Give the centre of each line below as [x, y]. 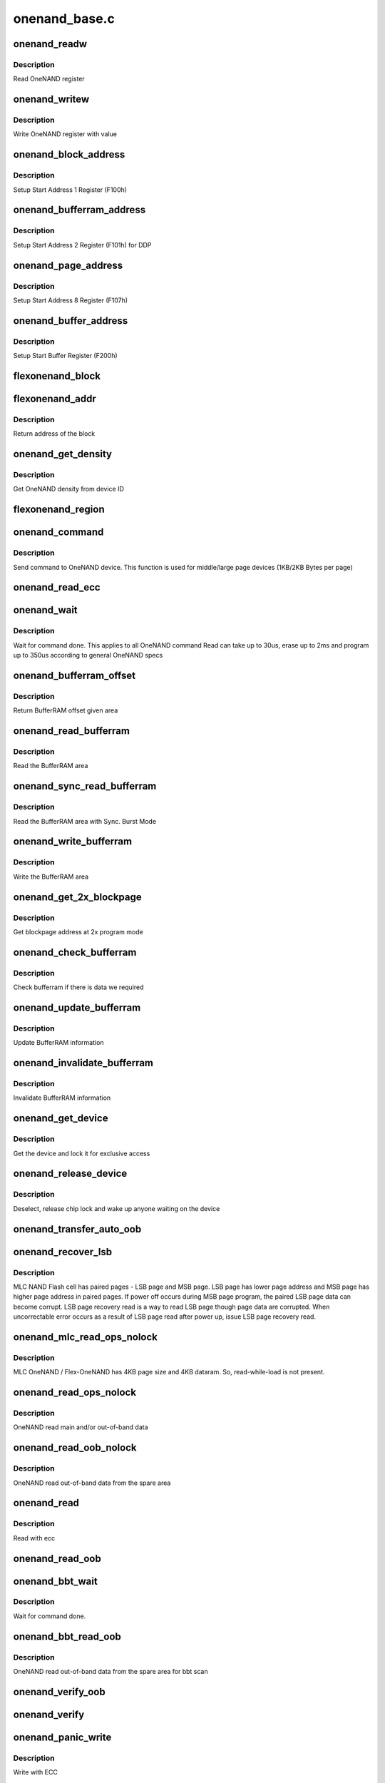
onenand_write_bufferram [72, 842]
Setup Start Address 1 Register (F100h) [70, 190]
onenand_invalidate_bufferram [83, 1063]
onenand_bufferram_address [79, 210]
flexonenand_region [59, 510]
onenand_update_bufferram [77, 1007]
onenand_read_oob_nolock [75, 1448]
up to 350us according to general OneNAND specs [88, 655]
